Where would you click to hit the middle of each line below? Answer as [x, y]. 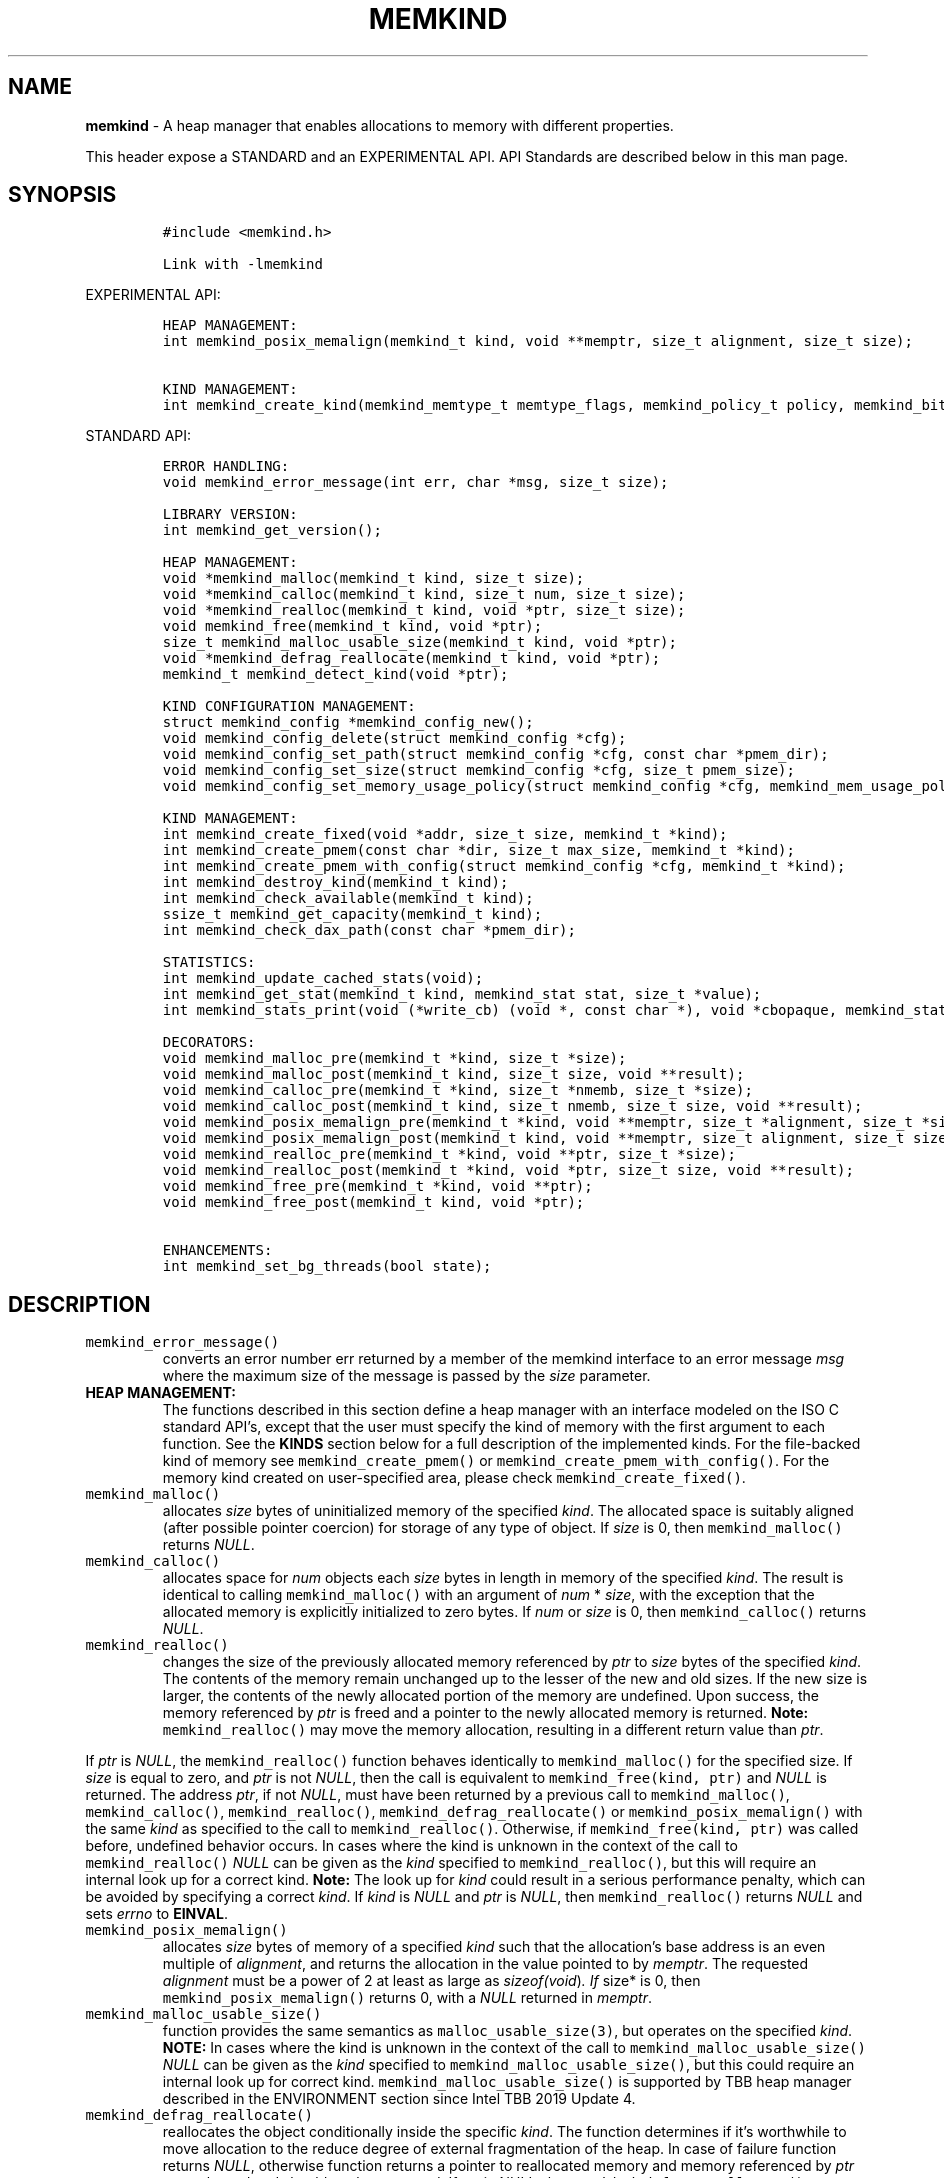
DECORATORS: [209, 1042]
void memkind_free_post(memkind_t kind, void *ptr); [373, 1202]
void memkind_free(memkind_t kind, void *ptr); [352, 626]
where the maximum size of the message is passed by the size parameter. [406, 1376]
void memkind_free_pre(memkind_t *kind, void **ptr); [377, 1186]
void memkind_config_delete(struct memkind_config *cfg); [394, 738]
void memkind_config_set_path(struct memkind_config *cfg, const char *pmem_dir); [495, 754]
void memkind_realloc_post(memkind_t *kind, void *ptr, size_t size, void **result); [508, 1170]
